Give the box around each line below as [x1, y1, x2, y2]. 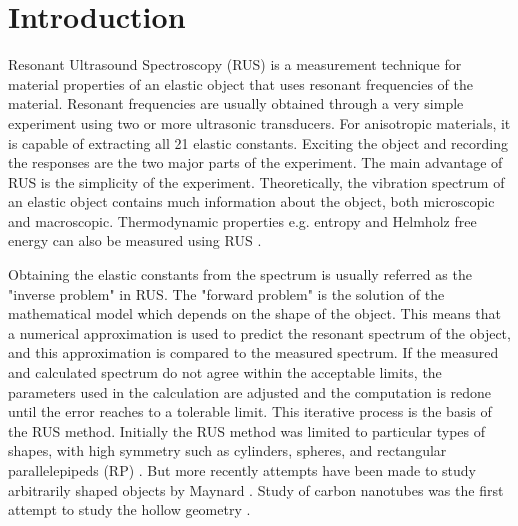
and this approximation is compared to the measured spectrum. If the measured [8, 342, 499, 363]
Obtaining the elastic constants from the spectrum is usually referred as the [8, 264, 472, 285]
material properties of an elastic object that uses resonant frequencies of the [8, 73, 473, 94]
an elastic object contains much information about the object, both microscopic [8, 191, 495, 212]
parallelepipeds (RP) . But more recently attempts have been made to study [8, 460, 476, 480]
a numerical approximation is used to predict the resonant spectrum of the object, [8, 322, 511, 343]
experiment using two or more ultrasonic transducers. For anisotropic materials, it [8, 112, 511, 133]
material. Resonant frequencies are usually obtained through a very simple [8, 93, 464, 114]
